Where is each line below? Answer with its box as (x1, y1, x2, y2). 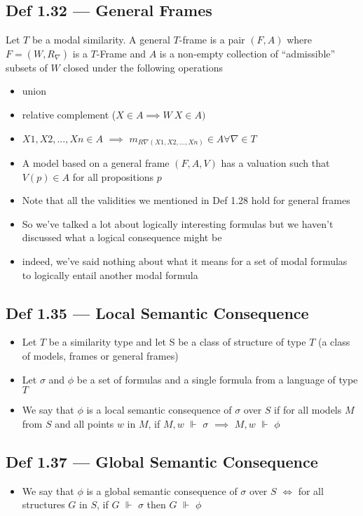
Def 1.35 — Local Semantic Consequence (6, 301, 309, 323)
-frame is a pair (179, 32, 245, 47)
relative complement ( (22, 107, 116, 121)
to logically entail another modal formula (22, 267, 198, 282)
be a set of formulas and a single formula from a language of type (76, 372, 358, 386)
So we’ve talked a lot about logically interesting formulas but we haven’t (22, 216, 334, 231)
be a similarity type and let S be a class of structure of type (48, 334, 306, 349)
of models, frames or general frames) (22, 348, 179, 363)
